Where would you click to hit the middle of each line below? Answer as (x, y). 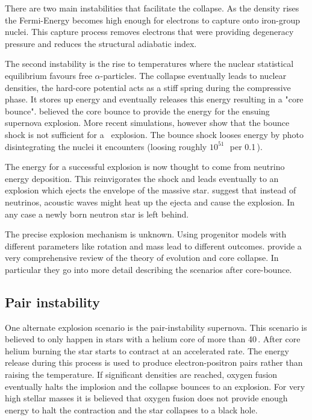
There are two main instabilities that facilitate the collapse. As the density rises (152, 8)
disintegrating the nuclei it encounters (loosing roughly (106, 146)
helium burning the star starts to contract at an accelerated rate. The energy (147, 350)
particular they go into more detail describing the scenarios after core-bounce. (148, 269)
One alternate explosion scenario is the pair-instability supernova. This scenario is (156, 327)
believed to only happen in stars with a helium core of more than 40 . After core (153, 339)
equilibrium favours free (48, 75)
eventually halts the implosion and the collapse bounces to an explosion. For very (155, 386)
